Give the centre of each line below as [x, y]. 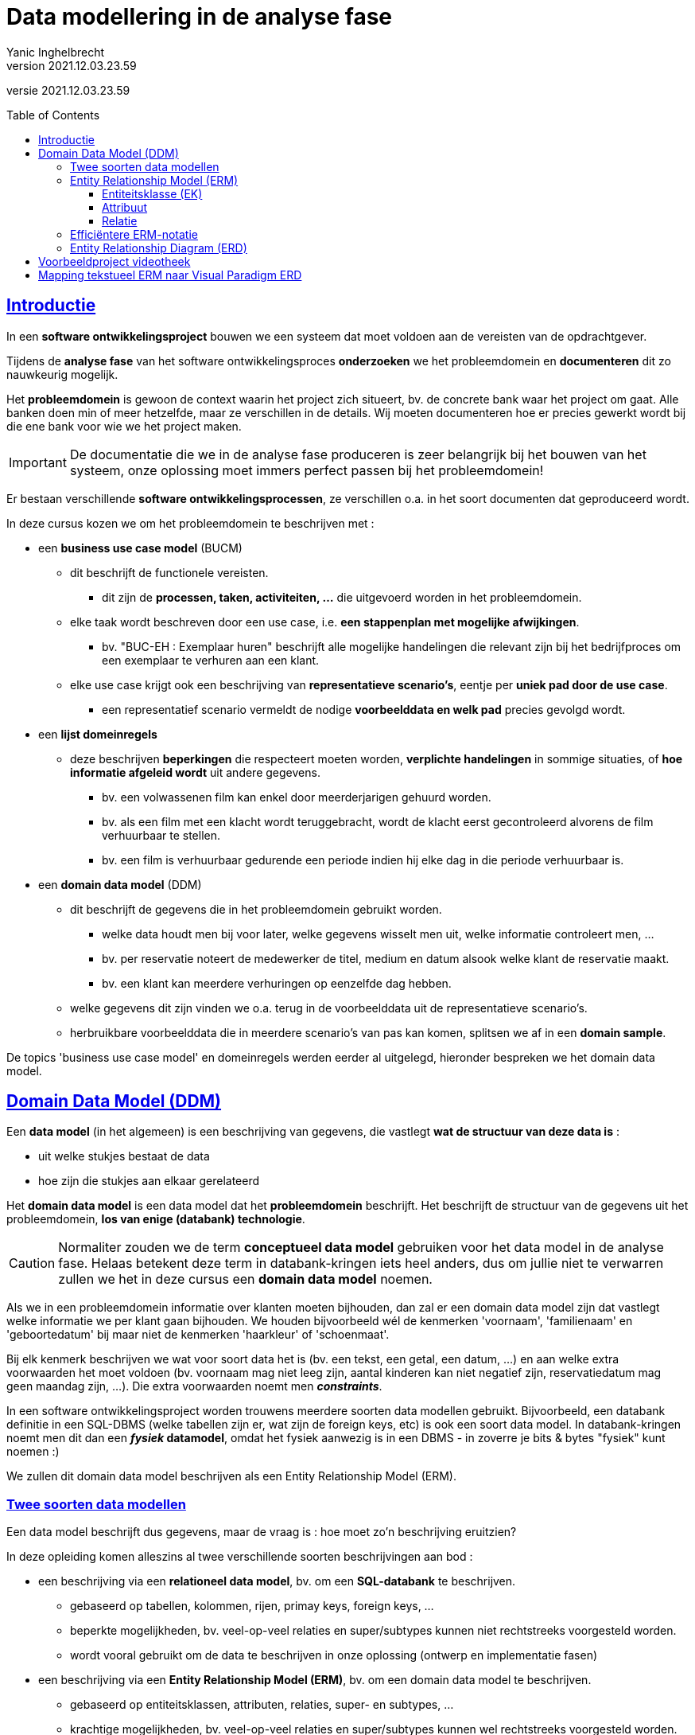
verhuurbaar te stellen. [161, 835]
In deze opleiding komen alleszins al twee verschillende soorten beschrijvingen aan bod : [240, 1557]
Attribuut [125, 207]
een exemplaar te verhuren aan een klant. [211, 660]
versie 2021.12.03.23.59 [68, 90]
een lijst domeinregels [98, 734]
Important [38, 462]
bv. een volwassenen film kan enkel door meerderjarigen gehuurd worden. [297, 797]
